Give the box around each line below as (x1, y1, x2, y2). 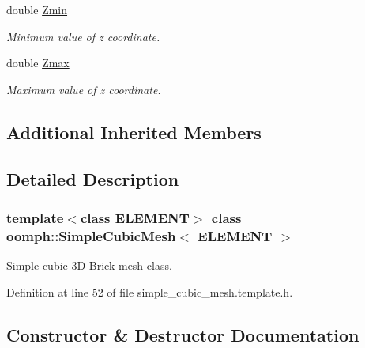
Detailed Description (6, 166, 179, 191)
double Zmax (6, 55, 70, 71)
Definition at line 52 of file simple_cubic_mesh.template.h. (6, 283, 293, 300)
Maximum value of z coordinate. (6, 81, 161, 97)
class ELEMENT (80, 207, 190, 227)
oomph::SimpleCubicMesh (6, 225, 176, 245)
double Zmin (6, 2, 68, 17)
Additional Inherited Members (6, 119, 262, 144)
